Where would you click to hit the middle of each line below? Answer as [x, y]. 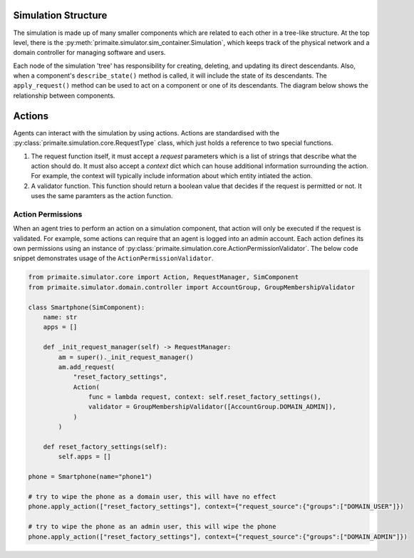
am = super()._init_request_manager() [126, 357]
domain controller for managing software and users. [89, 53]
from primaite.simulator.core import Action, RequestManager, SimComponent [164, 277]
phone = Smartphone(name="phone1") [90, 477]
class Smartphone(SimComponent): [87, 307]
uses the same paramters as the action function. [102, 196]
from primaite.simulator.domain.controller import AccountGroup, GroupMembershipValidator [192, 287]
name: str [60, 317]
